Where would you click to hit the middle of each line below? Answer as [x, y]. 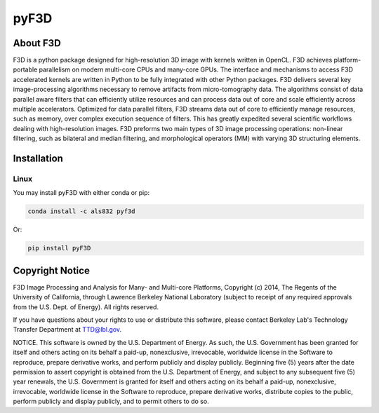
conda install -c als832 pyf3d [82, 211]
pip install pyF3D [59, 248]
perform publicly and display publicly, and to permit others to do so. [111, 401]
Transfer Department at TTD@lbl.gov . [67, 330]
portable [25, 69]
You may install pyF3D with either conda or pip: [81, 193]
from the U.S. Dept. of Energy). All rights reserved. [86, 307]
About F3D [37, 43]
